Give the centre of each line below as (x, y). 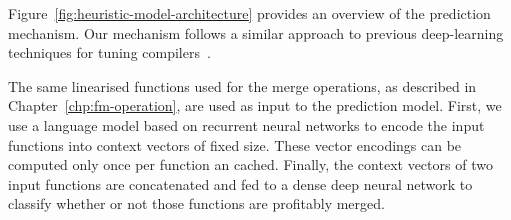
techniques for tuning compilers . (109, 52)
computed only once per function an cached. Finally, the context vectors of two (250, 164)
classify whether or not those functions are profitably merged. (196, 203)
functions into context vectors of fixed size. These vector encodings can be (235, 144)
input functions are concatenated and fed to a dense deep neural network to (240, 183)
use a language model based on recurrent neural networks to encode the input (246, 124)
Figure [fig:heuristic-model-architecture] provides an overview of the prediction (249, 13)
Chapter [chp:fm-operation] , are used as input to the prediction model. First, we (255, 105)
